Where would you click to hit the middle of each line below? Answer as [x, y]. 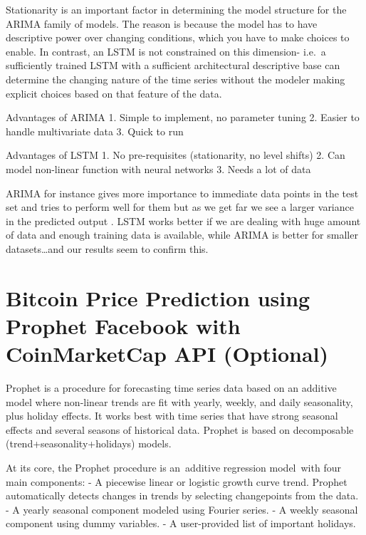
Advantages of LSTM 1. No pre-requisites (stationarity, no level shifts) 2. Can [176, 155]
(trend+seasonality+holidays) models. [89, 443]
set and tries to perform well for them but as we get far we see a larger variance [180, 207]
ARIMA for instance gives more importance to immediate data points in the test [182, 193]
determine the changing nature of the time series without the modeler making [176, 79]
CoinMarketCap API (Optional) [167, 354]
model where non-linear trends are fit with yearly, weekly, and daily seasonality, [179, 401]
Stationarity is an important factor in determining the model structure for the [176, 9]
